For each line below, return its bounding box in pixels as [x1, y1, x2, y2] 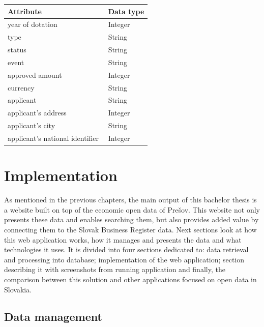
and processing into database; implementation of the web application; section [4, 254, 245, 264]
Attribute [8, 6, 42, 16]
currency [8, 82, 35, 93]
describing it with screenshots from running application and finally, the [4, 264, 225, 275]
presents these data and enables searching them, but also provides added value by [4, 214, 259, 225]
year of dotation [8, 19, 57, 29]
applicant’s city [8, 120, 55, 131]
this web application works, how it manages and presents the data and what [4, 234, 242, 245]
